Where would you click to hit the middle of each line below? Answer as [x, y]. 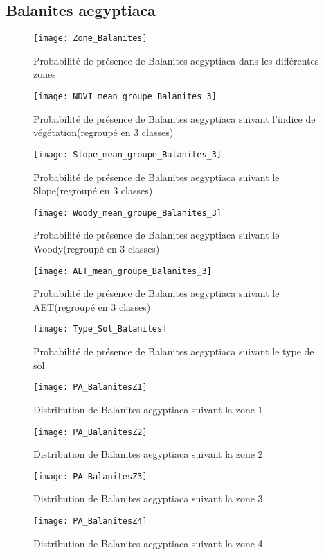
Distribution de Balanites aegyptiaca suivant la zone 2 [148, 454]
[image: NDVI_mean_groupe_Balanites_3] [125, 97]
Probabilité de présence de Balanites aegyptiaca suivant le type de [174, 351]
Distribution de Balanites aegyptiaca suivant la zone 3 [148, 498]
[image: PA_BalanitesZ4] [90, 521]
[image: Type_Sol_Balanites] [100, 329]
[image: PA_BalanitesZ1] [90, 387]
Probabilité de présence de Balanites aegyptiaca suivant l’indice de [174, 118]
